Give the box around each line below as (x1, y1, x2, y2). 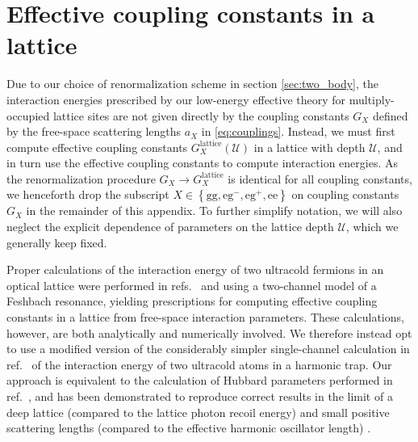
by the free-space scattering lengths (6, 123, 182, 140)
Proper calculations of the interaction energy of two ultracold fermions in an (6, 261, 384, 278)
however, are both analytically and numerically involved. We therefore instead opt (6, 324, 412, 341)
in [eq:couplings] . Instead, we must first (201, 123, 395, 140)
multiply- (349, 91, 395, 107)
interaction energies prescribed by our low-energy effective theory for (6, 91, 346, 107)
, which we (345, 218, 399, 235)
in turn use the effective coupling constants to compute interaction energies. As (6, 154, 399, 171)
